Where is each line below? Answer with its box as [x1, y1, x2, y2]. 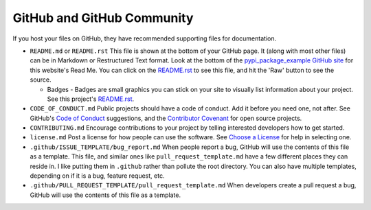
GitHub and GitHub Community [12, 10, 194, 25]
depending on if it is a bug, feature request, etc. [30, 172, 165, 180]
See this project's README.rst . [47, 95, 135, 103]
